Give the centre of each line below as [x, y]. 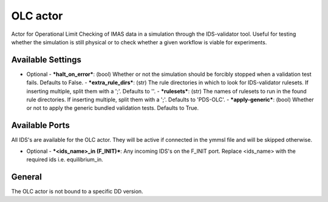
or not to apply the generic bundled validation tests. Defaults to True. [113, 108]
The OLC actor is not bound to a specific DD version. [77, 191]
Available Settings [46, 60]
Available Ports [40, 125]
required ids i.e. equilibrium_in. [65, 160]
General [27, 177]
